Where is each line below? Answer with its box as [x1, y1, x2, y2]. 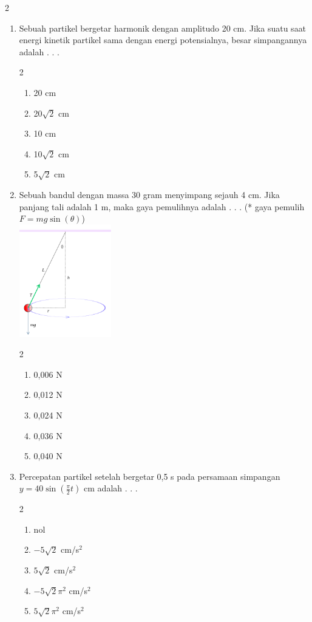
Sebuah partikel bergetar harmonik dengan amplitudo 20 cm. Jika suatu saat [19, 21, 307, 34]
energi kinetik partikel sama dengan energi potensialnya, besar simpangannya [19, 33, 307, 46]
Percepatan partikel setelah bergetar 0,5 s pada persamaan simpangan [19, 470, 280, 482]
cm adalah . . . [84, 482, 138, 494]
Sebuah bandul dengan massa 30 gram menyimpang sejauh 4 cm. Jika [19, 188, 280, 200]
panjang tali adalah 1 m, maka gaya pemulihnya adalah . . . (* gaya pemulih [19, 200, 305, 213]
